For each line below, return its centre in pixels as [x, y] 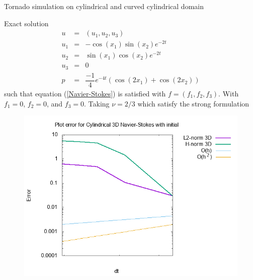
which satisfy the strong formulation [193, 103]
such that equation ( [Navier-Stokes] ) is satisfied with [85, 94]
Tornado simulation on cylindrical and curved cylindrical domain [104, 6]
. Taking [97, 103]
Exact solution [26, 23]
